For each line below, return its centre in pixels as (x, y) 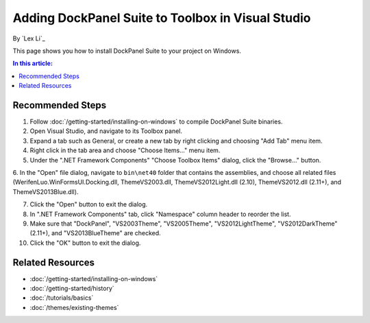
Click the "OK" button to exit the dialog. (85, 243)
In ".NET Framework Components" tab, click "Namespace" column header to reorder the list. (160, 214)
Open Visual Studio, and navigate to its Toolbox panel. (106, 131)
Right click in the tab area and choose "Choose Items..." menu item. (125, 150)
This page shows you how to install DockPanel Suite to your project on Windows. (127, 51)
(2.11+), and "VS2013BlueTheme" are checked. (95, 233)
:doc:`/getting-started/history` (72, 288)
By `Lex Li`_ (29, 38)
